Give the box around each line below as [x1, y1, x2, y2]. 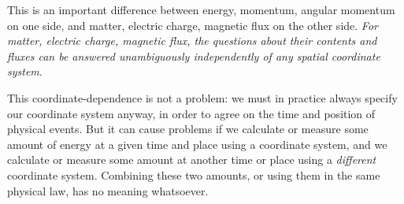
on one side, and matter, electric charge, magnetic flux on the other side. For [7, 17, 378, 33]
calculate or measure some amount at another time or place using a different [7, 151, 376, 168]
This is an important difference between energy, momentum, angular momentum [7, 2, 395, 17]
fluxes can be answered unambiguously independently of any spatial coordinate [7, 47, 380, 64]
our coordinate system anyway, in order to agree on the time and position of [7, 105, 376, 121]
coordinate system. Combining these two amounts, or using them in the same [7, 166, 380, 183]
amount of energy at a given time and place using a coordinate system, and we [7, 135, 387, 152]
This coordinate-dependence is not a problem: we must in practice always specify [7, 89, 398, 106]
